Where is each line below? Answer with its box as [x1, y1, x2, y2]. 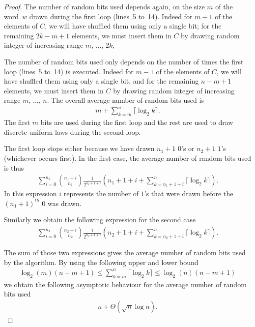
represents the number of [63, 188, 139, 199]
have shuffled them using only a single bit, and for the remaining [4, 76, 199, 86]
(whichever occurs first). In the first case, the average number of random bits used [4, 153, 252, 163]
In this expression [4, 188, 57, 199]
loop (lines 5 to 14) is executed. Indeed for [4, 66, 134, 76]
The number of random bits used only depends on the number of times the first [4, 56, 244, 66]
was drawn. [48, 198, 82, 208]
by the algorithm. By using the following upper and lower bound [4, 257, 198, 267]
